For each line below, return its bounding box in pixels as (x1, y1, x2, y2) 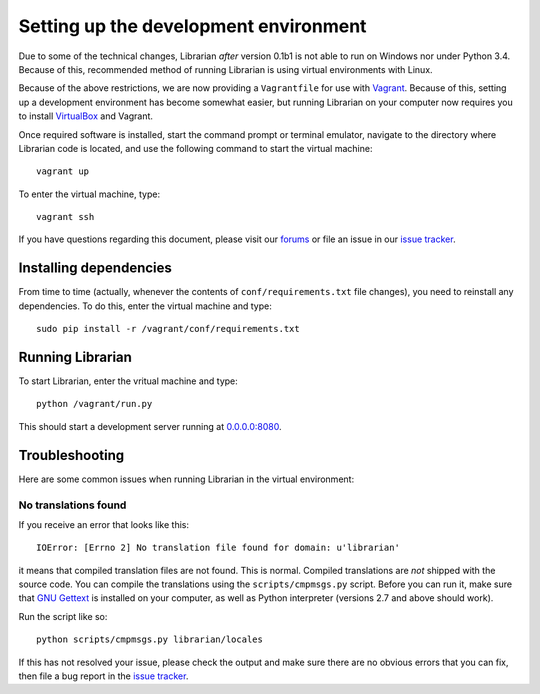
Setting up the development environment (18, 15, 367, 37)
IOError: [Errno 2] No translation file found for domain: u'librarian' (36, 542, 400, 554)
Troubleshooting (18, 446, 125, 464)
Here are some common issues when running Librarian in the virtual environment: (18, 473, 355, 485)
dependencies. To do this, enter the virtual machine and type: (18, 300, 272, 312)
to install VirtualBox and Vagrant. (18, 110, 154, 122)
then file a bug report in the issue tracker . (18, 670, 189, 682)
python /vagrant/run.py (36, 398, 153, 410)
